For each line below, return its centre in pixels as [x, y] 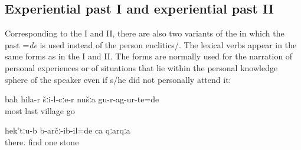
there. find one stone [42, 141]
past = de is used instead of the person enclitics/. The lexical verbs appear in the [151, 44]
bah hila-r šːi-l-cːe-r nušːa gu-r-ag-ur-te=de [82, 99]
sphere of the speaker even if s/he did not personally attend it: [118, 79]
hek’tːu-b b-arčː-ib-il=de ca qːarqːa [68, 130]
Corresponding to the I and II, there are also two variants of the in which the [145, 33]
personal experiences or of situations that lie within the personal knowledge [141, 67]
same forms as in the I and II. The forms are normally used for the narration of [149, 56]
